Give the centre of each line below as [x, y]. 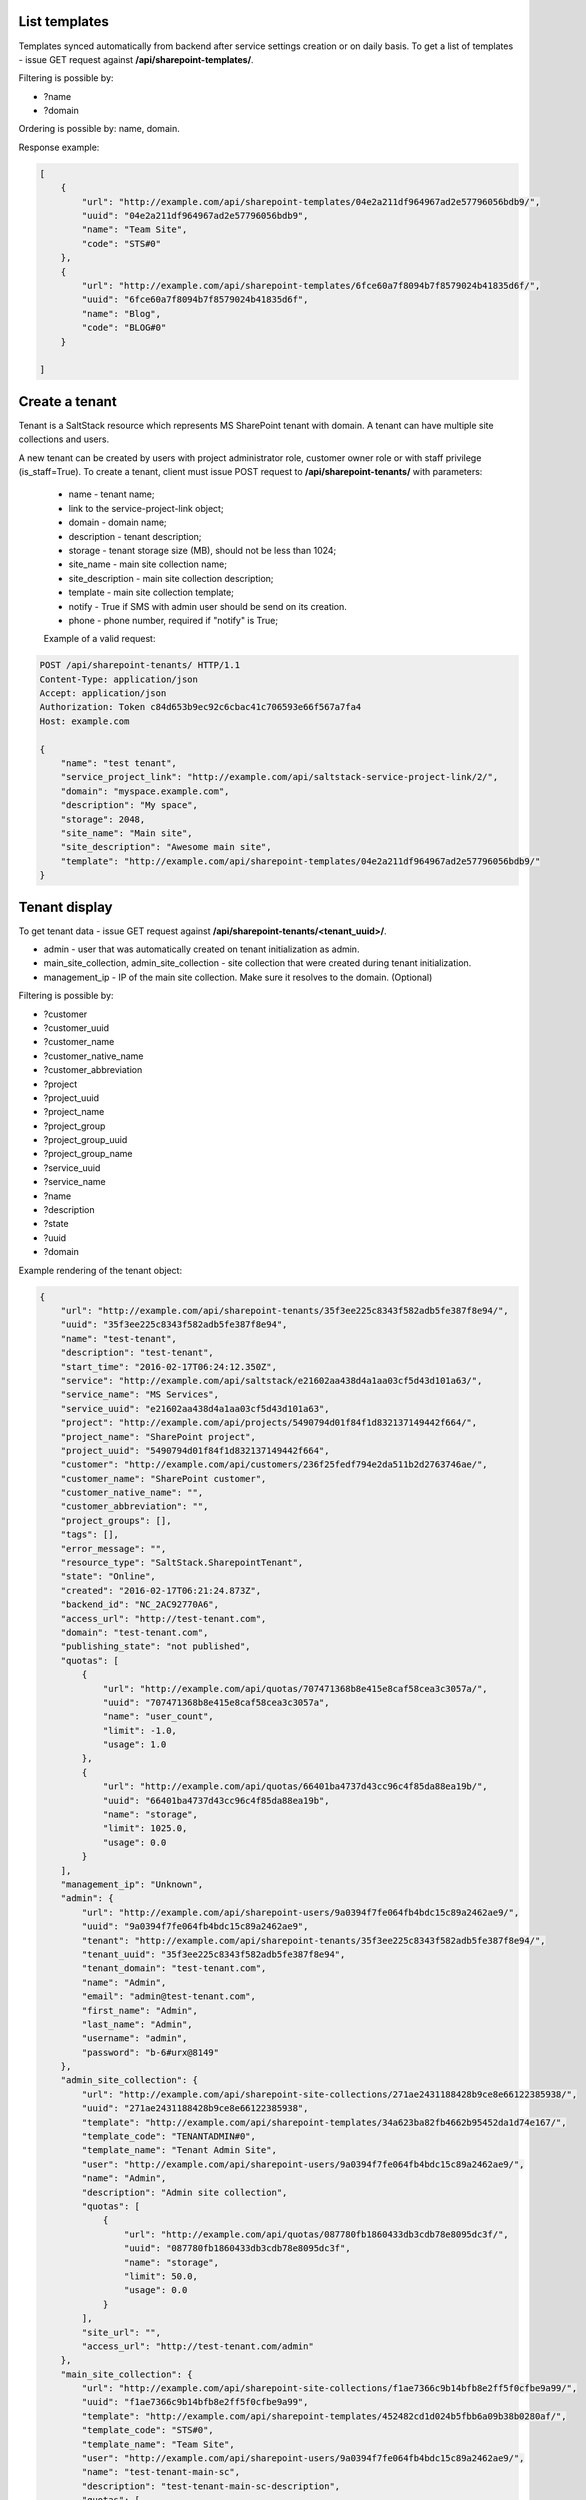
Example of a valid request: [99, 639]
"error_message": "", [113, 1548]
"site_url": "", [121, 2332]
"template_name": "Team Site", [158, 2444]
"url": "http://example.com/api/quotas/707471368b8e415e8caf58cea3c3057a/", [295, 1688]
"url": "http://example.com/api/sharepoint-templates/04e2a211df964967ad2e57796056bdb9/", [311, 201]
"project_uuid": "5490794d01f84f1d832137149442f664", [195, 1450]
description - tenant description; [135, 536]
